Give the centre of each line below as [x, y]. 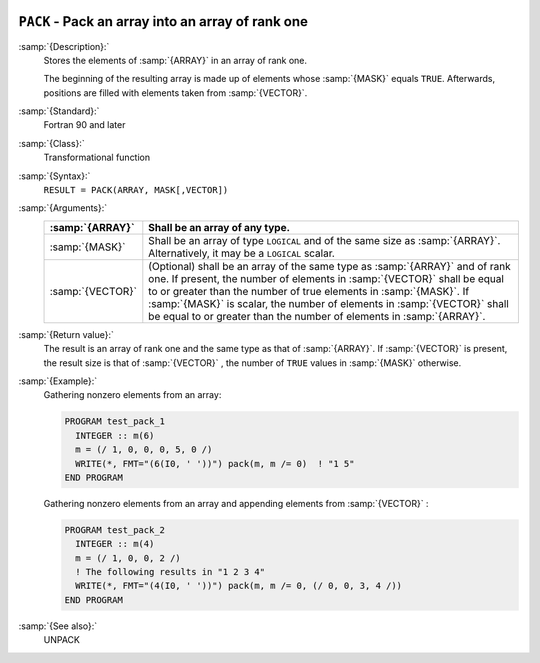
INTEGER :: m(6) [115, 435]
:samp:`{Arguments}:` [63, 208]
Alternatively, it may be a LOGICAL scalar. [241, 253]
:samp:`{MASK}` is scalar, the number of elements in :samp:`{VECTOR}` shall [328, 303]
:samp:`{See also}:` [58, 626]
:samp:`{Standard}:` [59, 111]
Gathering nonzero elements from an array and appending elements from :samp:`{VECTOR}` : [236, 503]
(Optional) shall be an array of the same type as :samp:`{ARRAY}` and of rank [329, 266]
